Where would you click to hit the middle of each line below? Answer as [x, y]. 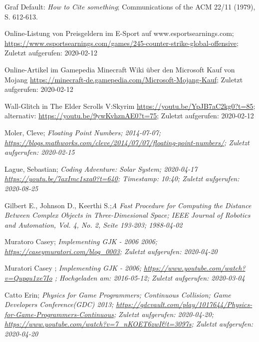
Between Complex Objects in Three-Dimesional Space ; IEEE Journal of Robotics [128, 215]
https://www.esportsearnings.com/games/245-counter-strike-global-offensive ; [122, 43]
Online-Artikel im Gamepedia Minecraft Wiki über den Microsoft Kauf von [120, 69]
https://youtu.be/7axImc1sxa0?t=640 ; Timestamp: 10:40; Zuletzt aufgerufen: [122, 178]
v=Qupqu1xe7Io [28, 278]
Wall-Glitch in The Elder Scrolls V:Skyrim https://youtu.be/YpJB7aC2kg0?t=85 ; [130, 106]
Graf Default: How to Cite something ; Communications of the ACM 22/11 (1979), [130, 6]
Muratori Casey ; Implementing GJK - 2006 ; [73, 268]
